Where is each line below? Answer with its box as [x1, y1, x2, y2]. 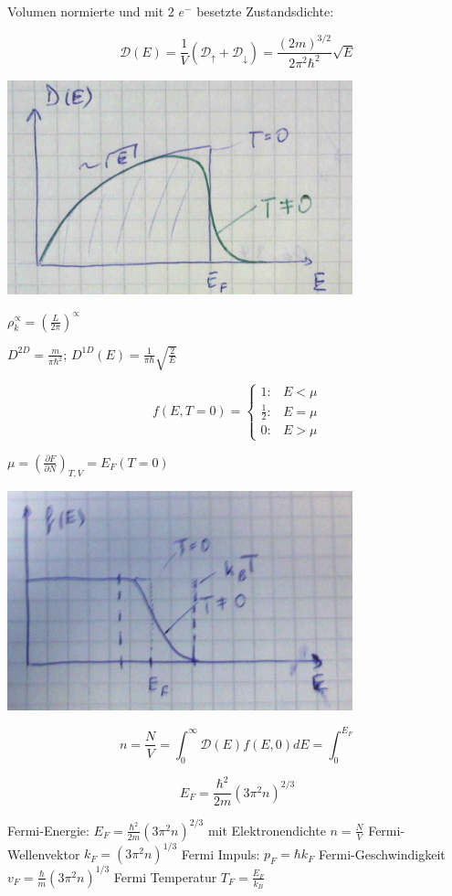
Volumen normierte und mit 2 [7, 2, 174, 20]
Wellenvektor [7, 844, 80, 863]
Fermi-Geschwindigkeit [318, 844, 446, 863]
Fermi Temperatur [113, 867, 217, 886]
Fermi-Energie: [7, 820, 89, 839]
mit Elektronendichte [207, 820, 326, 839]
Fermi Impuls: [181, 844, 260, 863]
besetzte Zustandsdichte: [196, 2, 334, 20]
